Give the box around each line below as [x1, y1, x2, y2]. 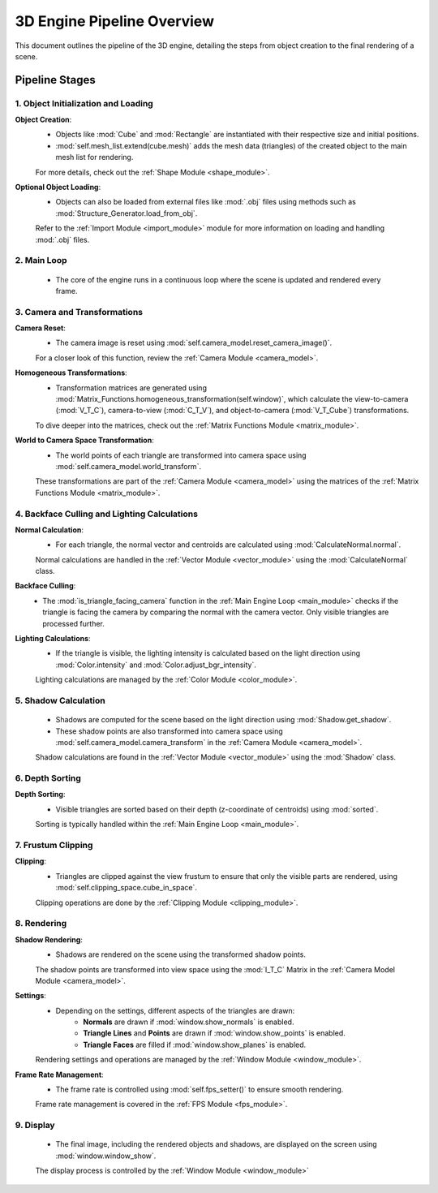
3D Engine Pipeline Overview [15, 12, 215, 30]
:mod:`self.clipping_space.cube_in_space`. [55, 883, 198, 893]
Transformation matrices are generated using [55, 382, 207, 393]
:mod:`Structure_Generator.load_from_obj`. [55, 208, 198, 218]
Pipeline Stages [15, 73, 97, 87]
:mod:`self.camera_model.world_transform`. [55, 462, 202, 471]
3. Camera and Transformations [15, 306, 144, 317]
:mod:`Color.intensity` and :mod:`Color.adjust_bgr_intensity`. [55, 660, 257, 670]
